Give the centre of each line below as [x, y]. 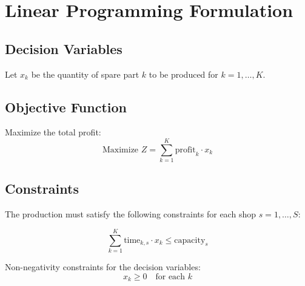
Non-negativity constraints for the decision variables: [103, 267]
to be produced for [183, 74]
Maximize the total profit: [53, 132]
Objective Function [66, 107]
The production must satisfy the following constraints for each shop [130, 214]
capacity [190, 240]
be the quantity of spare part [85, 74]
